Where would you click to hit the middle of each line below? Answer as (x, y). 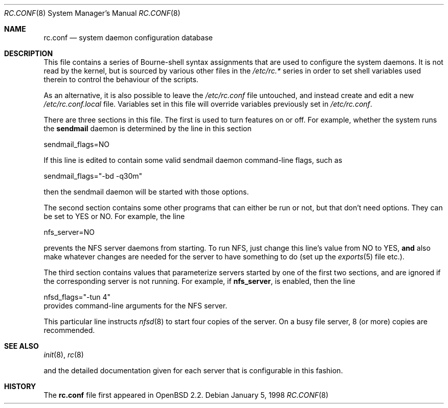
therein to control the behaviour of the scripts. (121, 79)
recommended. (69, 330)
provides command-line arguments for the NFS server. (136, 306)
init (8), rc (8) (64, 355)
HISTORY (20, 386)
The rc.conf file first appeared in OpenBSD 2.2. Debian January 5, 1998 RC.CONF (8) (186, 395)
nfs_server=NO (69, 232)
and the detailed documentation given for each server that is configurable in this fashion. (193, 370)
